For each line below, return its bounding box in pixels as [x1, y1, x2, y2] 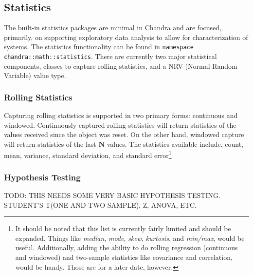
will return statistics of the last [4, 138, 96, 149]
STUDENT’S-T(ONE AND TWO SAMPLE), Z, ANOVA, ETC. [4, 199, 197, 210]
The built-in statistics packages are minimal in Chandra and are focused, [4, 22, 221, 33]
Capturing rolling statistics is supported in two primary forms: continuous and [4, 110, 238, 120]
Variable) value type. [4, 70, 66, 80]
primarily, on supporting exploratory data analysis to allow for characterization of [4, 32, 248, 42]
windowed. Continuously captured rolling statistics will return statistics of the [4, 119, 236, 130]
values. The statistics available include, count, [107, 138, 244, 149]
